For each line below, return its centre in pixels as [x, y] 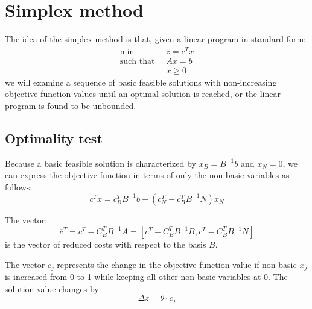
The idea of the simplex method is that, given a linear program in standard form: [155, 39]
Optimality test [54, 138]
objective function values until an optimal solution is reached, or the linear [143, 94]
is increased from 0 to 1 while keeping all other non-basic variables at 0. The [146, 277]
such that [137, 61]
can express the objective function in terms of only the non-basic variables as [147, 175]
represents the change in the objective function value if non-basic [177, 264]
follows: [19, 187]
